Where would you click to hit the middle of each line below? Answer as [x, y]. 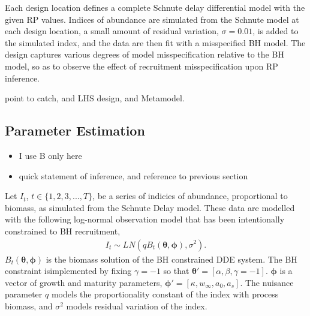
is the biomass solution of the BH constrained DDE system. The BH [171, 259]
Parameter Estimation [75, 130]
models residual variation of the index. [137, 306]
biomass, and [29, 306]
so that [176, 271]
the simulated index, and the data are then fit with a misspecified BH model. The [155, 42]
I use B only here [50, 155]
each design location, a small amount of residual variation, [112, 31]
